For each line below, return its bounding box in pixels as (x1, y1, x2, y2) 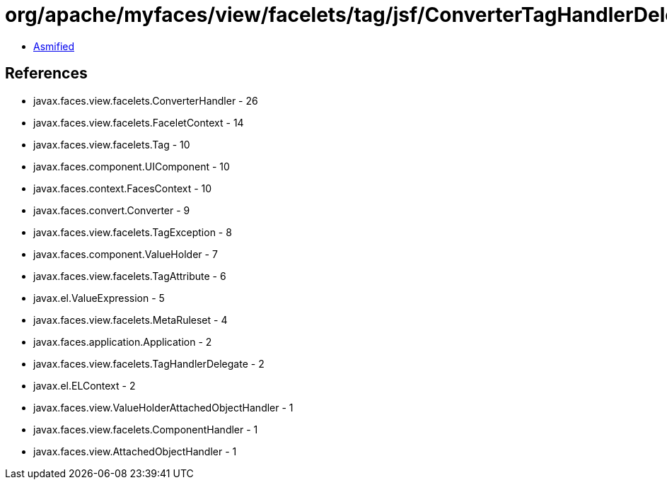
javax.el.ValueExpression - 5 (33, 291, 165, 304)
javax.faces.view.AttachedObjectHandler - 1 (33, 445, 237, 457)
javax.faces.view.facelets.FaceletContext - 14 (33, 116, 244, 129)
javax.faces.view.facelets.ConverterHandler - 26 (33, 94, 258, 107)
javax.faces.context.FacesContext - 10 (33, 182, 212, 194)
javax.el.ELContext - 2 (33, 379, 136, 392)
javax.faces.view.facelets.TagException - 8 (33, 226, 232, 238)
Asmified (33, 40, 75, 52)
